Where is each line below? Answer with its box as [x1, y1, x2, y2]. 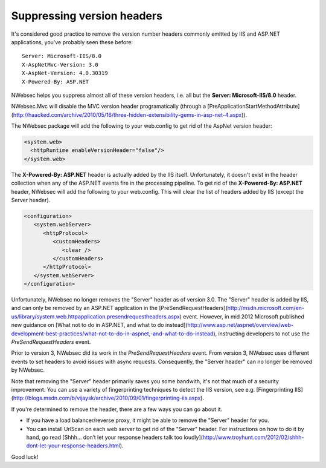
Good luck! [11, 453, 39, 460]
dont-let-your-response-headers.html [26, 442, 120, 449]
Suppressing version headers [11, 9, 163, 22]
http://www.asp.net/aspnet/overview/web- [187, 321, 294, 329]
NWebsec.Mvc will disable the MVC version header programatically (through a [11, 103, 206, 110]
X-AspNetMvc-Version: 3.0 [22, 61, 99, 68]
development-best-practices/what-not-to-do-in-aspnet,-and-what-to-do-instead [11, 330, 214, 337]
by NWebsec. [11, 366, 45, 374]
